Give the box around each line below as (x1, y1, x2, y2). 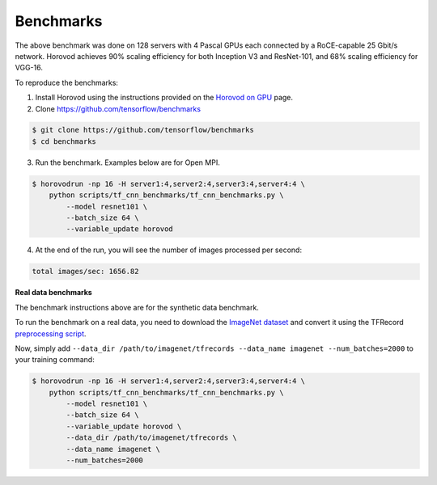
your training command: (15, 355, 95, 365)
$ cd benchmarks (32, 137, 97, 145)
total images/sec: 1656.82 (32, 267, 139, 276)
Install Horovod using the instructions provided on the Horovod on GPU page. (35, 93, 294, 103)
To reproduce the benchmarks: (15, 78, 119, 87)
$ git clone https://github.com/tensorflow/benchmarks (32, 125, 254, 135)
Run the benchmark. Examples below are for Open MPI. (35, 158, 220, 167)
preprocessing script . (15, 328, 87, 339)
